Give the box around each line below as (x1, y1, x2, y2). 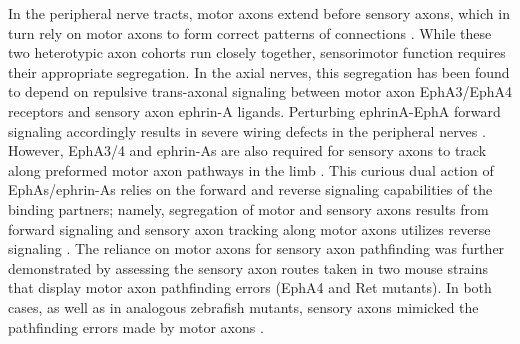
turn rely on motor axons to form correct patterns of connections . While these (8, 22, 492, 43)
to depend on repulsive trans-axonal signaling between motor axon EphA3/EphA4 (8, 81, 513, 102)
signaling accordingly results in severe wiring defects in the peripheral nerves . (8, 120, 486, 141)
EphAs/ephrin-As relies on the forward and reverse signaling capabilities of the (8, 179, 493, 200)
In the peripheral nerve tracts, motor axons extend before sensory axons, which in (8, 3, 510, 23)
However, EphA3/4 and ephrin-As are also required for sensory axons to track (8, 140, 487, 161)
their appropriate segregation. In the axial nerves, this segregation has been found (8, 61, 510, 82)
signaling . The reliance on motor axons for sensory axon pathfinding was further (8, 238, 505, 259)
